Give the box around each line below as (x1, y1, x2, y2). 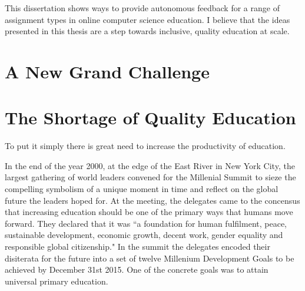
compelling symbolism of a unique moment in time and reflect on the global (5, 183, 279, 195)
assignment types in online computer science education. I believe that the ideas (5, 13, 290, 25)
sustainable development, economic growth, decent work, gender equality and (5, 229, 283, 241)
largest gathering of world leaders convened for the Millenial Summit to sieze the (5, 171, 296, 183)
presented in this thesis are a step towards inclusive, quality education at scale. (5, 25, 290, 37)
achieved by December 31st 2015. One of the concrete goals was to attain (5, 263, 268, 276)
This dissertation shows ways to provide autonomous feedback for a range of (5, 2, 280, 14)
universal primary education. (5, 275, 108, 287)
